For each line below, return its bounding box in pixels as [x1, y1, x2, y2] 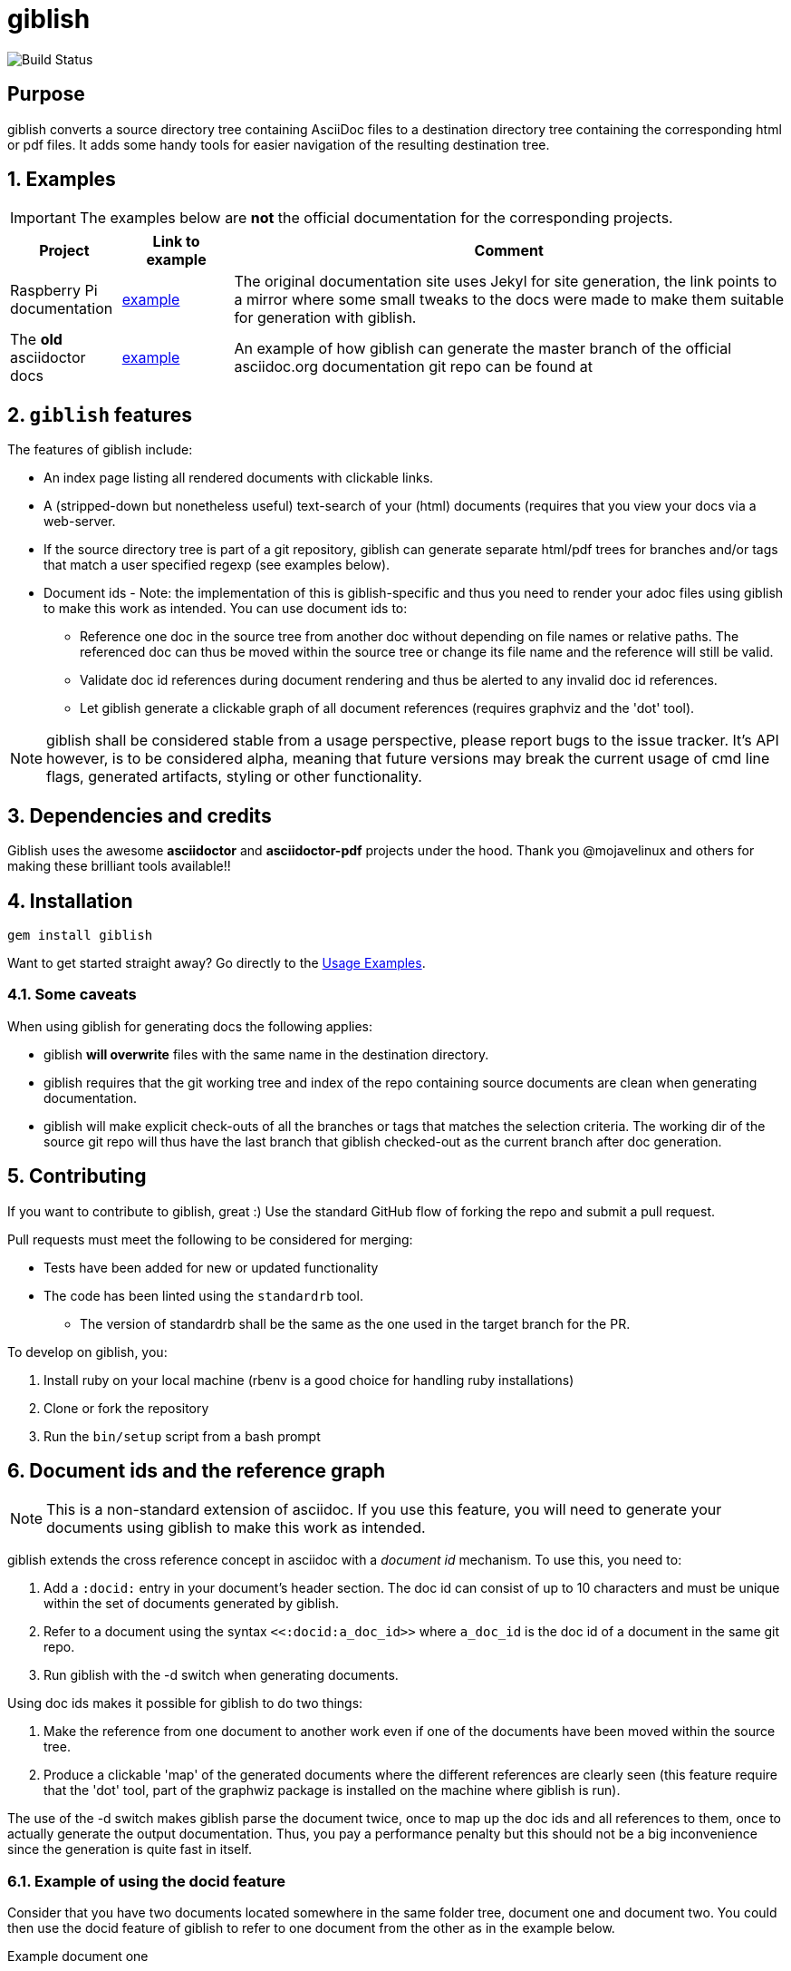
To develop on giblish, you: [7, 1343, 168, 1360]
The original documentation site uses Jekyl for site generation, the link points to [234, 272, 777, 291]
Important [10, 209, 76, 228]
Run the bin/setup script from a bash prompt [43, 1428, 321, 1444]
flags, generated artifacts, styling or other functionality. [46, 767, 422, 786]
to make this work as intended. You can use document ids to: [43, 600, 408, 617]
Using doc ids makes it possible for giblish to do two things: [7, 1695, 363, 1712]
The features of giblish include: [7, 442, 193, 458]
